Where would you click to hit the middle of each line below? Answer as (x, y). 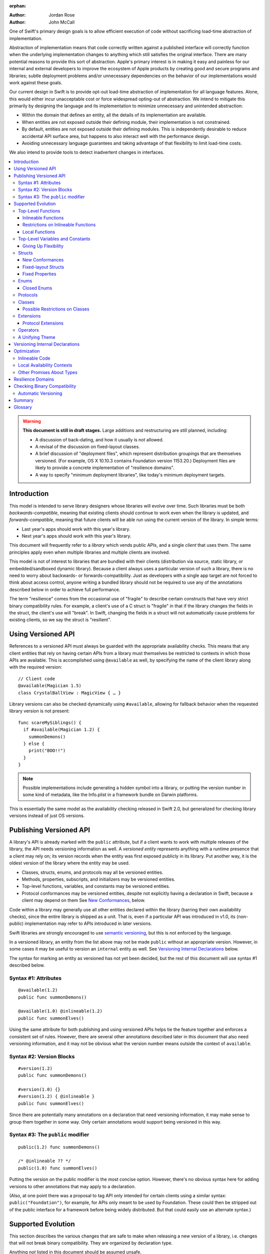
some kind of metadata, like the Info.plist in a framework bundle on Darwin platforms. (110, 795)
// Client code (37, 679)
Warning (32, 421)
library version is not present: (39, 711)
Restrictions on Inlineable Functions (59, 225)
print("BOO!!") (47, 751)
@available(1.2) (38, 990)
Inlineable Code (34, 358)
